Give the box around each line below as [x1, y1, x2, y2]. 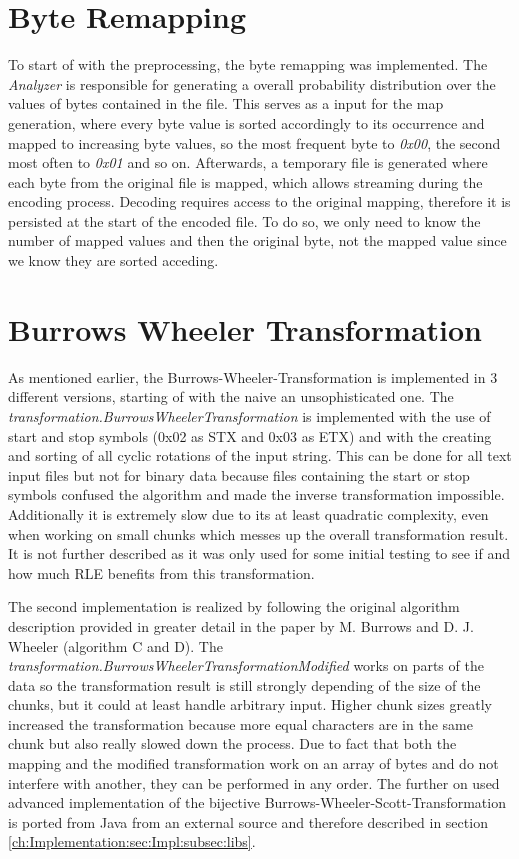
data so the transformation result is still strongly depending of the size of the [8, 674, 481, 695]
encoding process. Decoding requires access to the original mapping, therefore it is [8, 191, 511, 212]
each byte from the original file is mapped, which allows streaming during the [8, 171, 483, 192]
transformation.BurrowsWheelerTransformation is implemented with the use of [8, 405, 491, 426]
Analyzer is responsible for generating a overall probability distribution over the [8, 73, 496, 94]
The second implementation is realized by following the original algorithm [8, 596, 460, 617]
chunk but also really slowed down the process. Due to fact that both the [8, 733, 457, 754]
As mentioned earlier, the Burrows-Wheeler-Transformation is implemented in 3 [8, 366, 498, 387]
